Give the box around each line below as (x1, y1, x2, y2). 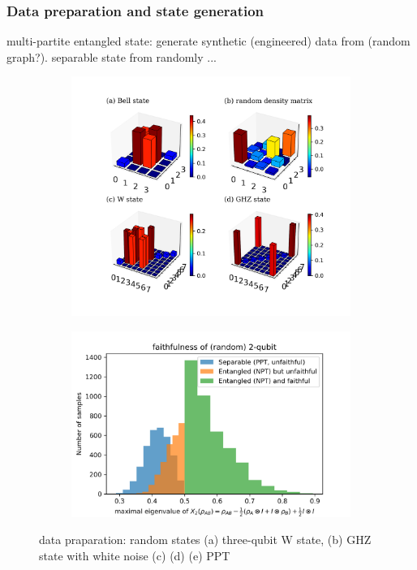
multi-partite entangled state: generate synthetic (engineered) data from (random (6, 32, 411, 50)
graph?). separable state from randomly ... (6, 48, 217, 65)
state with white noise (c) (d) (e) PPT (39, 546, 230, 564)
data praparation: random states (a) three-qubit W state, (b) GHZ (39, 531, 372, 548)
